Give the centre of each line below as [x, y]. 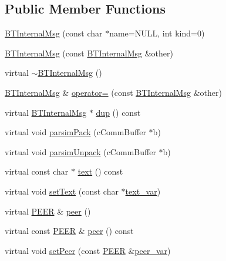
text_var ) [143, 191]
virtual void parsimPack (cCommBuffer [75, 132]
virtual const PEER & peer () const [69, 231]
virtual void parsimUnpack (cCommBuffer [80, 151]
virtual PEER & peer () [48, 211]
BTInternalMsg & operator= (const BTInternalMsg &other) [113, 92]
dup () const [118, 112]
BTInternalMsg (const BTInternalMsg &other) [89, 53]
